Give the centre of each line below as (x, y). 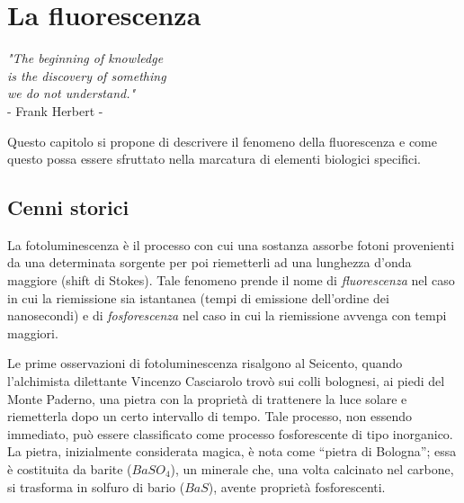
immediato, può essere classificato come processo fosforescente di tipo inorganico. (230, 433)
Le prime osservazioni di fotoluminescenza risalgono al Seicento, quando (205, 363)
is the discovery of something (87, 75)
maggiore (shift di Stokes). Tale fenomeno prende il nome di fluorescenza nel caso (231, 280)
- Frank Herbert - (55, 110)
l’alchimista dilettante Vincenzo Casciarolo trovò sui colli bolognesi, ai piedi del (226, 381)
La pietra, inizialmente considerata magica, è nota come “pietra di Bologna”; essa (232, 451)
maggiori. (33, 332)
